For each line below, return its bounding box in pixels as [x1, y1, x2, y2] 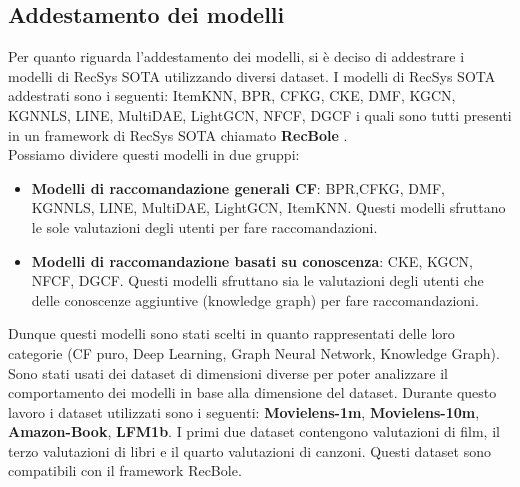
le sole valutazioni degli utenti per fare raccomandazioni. [31, 216, 378, 237]
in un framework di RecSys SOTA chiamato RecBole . [8, 124, 348, 145]
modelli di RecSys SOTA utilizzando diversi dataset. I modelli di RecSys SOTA [8, 65, 496, 86]
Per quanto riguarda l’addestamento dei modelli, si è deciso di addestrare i [8, 46, 465, 67]
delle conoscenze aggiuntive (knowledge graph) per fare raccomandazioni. [31, 289, 479, 310]
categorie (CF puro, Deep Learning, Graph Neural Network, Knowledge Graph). [8, 342, 500, 363]
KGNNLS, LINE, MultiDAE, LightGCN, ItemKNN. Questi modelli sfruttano [31, 197, 506, 218]
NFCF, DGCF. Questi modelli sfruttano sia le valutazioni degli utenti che [31, 270, 484, 291]
